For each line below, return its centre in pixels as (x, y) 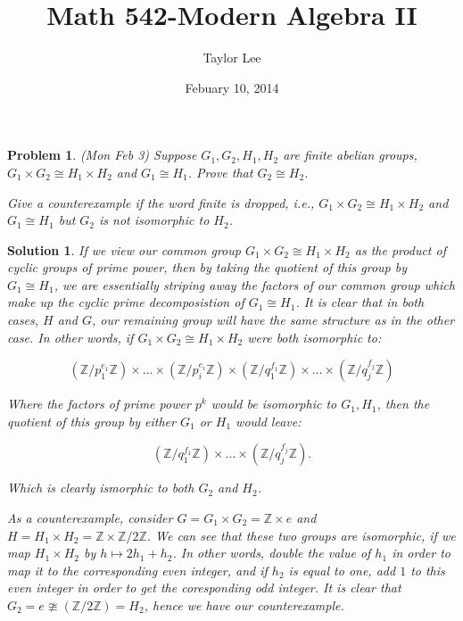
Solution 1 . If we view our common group (124, 249)
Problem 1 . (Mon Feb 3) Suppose (102, 155)
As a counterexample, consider (90, 518)
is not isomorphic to (154, 220)
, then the (403, 404)
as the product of (400, 249)
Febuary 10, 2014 (232, 87)
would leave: (269, 421)
